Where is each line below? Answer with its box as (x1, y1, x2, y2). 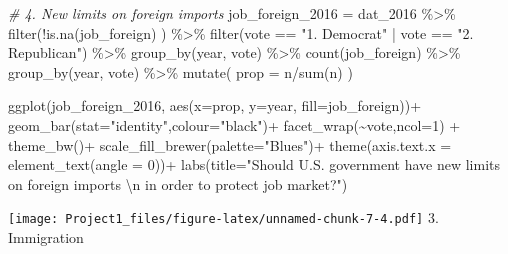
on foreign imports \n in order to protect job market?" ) (8, 173, 348, 194)
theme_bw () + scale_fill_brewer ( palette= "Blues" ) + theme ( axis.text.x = (8, 134, 452, 155)
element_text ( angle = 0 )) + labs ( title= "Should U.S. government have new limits (8, 154, 501, 175)
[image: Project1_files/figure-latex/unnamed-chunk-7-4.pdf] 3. (8, 207, 439, 228)
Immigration (8, 227, 84, 247)
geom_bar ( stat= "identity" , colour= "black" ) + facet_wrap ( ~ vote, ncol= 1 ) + (8, 114, 461, 135)
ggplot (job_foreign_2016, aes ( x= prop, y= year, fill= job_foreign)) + (8, 95, 422, 116)
